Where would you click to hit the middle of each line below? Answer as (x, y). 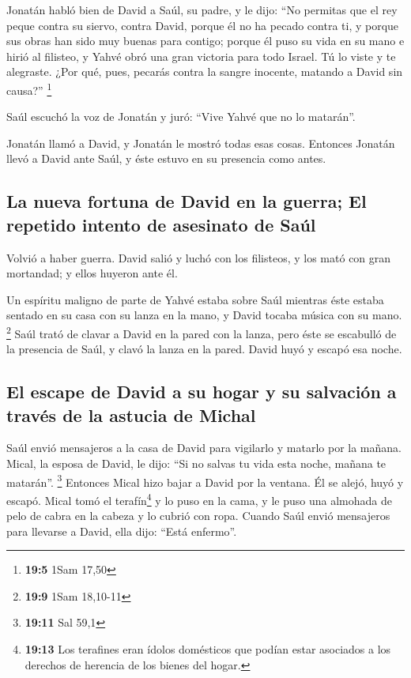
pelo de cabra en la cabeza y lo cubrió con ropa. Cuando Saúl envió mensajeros (198, 516)
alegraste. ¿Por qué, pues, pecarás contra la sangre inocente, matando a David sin (205, 72)
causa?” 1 (29, 89)
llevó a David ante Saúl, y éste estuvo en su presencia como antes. (166, 158)
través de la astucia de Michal (131, 414)
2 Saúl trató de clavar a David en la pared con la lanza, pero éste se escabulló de (202, 332)
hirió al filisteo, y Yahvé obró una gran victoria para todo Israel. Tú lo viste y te (201, 56)
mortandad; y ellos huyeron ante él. (92, 273)
